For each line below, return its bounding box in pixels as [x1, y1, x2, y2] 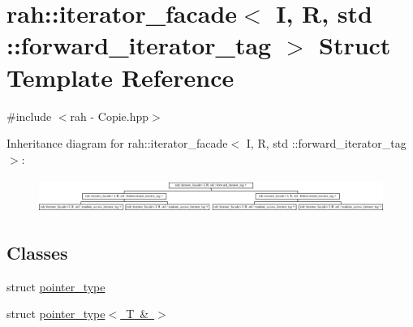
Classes [6, 240, 68, 265]
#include [6, 107, 52, 124]
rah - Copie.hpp [70, 107, 149, 124]
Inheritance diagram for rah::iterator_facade [6, 135, 228, 152]
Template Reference [6, 60, 234, 93]
